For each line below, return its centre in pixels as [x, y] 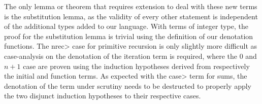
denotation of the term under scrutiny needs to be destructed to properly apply [128, 85]
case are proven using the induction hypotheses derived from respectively [136, 66]
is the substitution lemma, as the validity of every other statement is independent [131, 16]
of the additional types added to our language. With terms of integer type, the [126, 26]
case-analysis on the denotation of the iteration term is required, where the [121, 56]
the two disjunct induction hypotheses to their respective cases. [103, 96]
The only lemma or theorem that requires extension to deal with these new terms [131, 6]
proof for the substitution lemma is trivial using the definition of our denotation [129, 36]
